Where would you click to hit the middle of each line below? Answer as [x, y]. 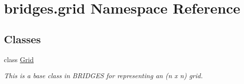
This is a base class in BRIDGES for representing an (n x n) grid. [103, 76]
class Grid [19, 59]
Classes [22, 39]
